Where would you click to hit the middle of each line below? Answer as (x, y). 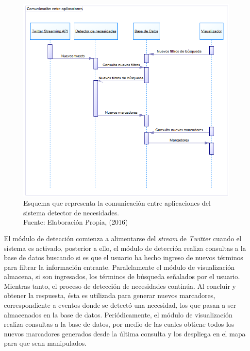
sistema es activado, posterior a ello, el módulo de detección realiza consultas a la (125, 248)
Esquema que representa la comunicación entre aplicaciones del (117, 203)
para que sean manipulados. (45, 343)
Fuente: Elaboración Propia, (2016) (76, 222)
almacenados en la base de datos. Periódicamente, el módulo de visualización (118, 314)
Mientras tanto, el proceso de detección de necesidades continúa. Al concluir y (120, 286)
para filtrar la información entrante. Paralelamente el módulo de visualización (119, 267)
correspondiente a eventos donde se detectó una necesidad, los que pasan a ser (120, 305)
